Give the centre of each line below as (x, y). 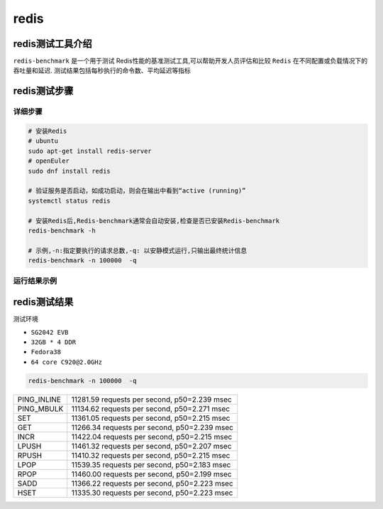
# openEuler (49, 161)
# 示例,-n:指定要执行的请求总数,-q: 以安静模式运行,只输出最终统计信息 (138, 250)
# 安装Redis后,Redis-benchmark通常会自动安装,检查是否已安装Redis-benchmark (154, 221)
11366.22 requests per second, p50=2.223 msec (152, 483)
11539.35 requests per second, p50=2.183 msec (151, 464)
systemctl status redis (70, 200)
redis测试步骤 (43, 91)
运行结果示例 (35, 281)
